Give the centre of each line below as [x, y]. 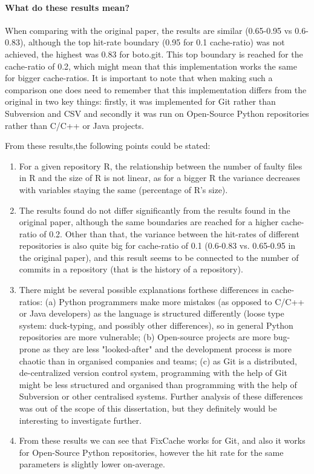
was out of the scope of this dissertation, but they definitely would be [148, 408]
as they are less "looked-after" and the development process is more [167, 349]
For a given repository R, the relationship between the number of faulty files [161, 166]
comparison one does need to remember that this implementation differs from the [156, 89]
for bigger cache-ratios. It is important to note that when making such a [139, 78]
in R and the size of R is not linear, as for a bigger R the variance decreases [160, 178]
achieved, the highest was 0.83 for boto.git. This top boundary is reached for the [154, 54]
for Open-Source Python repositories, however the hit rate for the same [151, 452]
